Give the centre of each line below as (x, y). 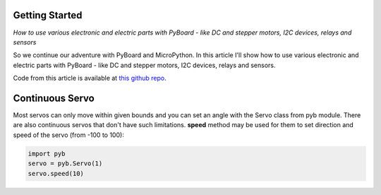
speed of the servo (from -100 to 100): (69, 135)
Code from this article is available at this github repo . (90, 78)
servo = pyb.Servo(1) (65, 164)
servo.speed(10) (56, 173)
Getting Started (48, 15)
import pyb (47, 153)
